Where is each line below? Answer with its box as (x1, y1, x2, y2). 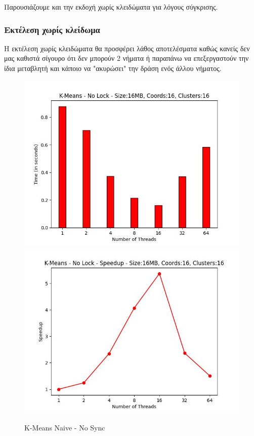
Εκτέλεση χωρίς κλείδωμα (4, 23, 100, 35)
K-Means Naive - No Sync (24, 422, 105, 433)
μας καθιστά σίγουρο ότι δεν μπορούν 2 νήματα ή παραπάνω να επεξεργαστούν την (4, 53, 249, 63)
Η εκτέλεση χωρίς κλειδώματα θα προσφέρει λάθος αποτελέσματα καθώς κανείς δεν (4, 43, 250, 53)
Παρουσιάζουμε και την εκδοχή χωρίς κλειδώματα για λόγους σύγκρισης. (4, 2, 218, 12)
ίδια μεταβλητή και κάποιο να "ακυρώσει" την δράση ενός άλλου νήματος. (4, 63, 222, 73)
